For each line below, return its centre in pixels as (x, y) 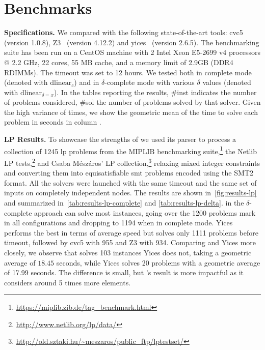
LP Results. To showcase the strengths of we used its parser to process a (120, 139)
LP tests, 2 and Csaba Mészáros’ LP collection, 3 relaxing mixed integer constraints (132, 162)
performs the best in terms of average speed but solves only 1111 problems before (131, 232)
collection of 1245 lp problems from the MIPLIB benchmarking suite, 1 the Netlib (130, 150)
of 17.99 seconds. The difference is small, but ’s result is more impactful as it (124, 272)
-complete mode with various (150, 82)
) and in (87, 82)
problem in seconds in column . (53, 122)
